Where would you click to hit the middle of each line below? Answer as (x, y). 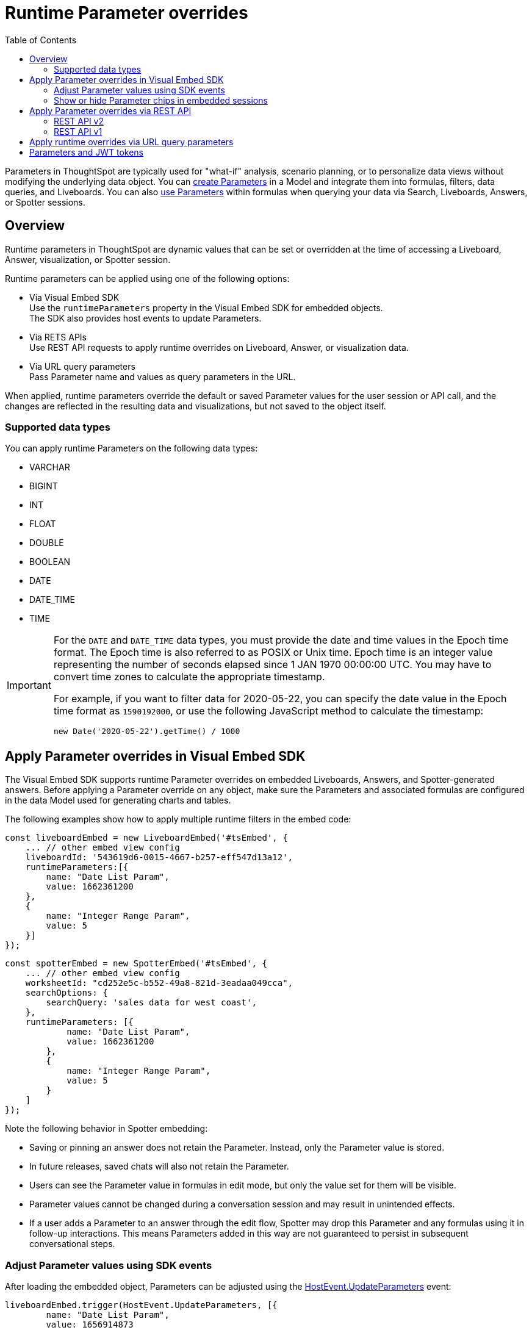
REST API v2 (79, 121)
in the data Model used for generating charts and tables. (118, 800)
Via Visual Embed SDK (74, 297)
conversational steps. (72, 1244)
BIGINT (44, 486)
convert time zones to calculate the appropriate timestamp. (189, 677)
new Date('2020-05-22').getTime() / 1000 (147, 731)
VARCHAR (50, 467)
